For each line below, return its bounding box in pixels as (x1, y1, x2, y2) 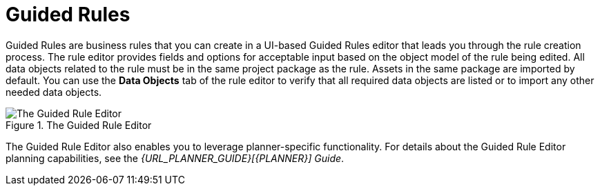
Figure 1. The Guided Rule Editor (6, 119, 152, 131)
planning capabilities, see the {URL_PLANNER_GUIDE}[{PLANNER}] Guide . (6, 152, 345, 164)
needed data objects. (6, 86, 102, 98)
